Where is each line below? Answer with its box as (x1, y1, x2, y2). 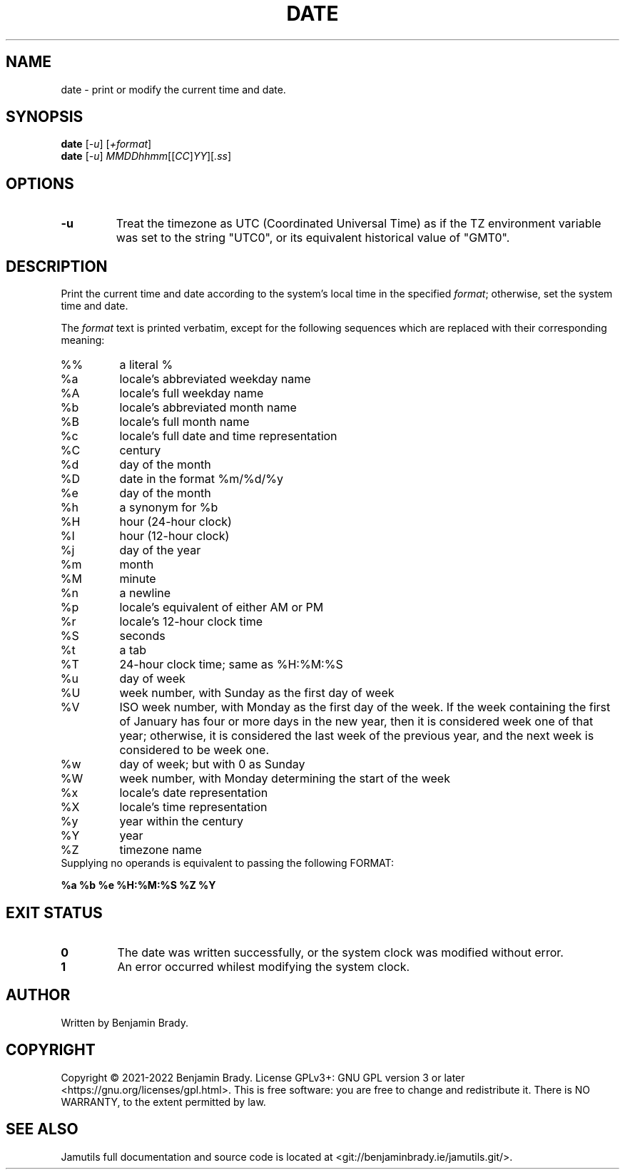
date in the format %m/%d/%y (119, 472, 284, 487)
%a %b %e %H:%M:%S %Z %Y (61, 879, 216, 892)
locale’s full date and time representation (119, 429, 337, 444)
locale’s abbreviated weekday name (119, 372, 311, 387)
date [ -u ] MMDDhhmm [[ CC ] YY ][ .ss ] (61, 150, 232, 163)
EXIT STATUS (6, 903, 103, 922)
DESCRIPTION (6, 257, 108, 275)
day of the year (119, 543, 201, 558)
